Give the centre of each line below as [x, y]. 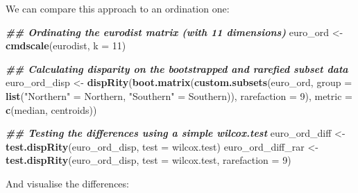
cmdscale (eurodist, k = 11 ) [66, 45]
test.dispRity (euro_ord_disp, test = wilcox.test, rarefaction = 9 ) [148, 160]
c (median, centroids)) [51, 109]
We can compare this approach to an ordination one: [118, 8]
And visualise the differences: [67, 183]
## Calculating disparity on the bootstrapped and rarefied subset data [177, 68]
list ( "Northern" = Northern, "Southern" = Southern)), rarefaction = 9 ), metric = [179, 95]
